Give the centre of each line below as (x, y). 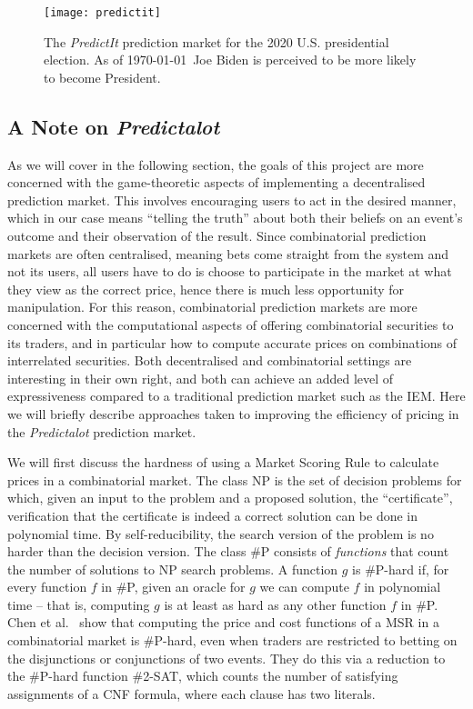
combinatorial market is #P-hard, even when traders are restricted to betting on (232, 640)
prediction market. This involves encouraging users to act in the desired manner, (232, 200)
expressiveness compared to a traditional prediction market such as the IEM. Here (236, 396)
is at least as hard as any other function (275, 604)
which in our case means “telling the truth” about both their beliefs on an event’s (235, 218)
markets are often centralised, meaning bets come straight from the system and (228, 253)
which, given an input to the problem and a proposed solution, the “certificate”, (230, 498)
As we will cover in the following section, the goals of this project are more (216, 164)
